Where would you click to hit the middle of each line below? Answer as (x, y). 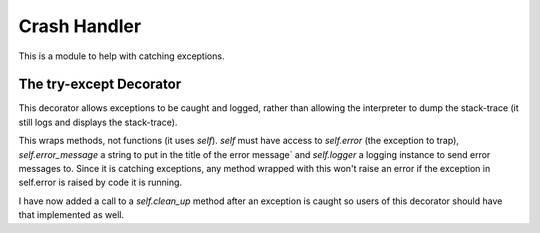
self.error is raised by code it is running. (100, 182)
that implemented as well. (71, 215)
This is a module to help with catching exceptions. (121, 56)
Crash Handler (80, 26)
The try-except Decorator (100, 84)
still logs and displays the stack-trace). (98, 122)
